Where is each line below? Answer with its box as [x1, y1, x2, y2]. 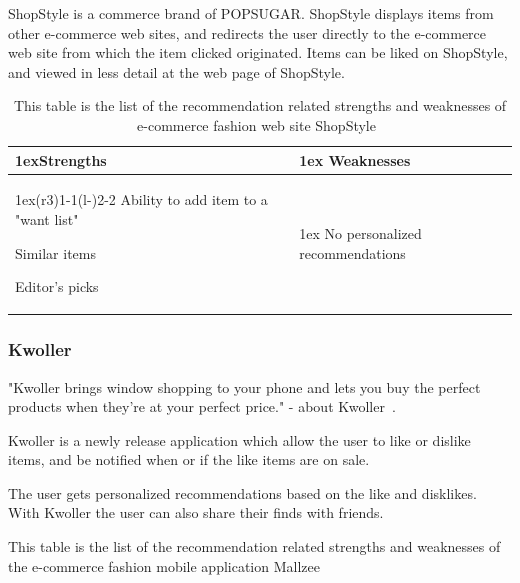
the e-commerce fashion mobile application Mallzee [8, 555, 320, 576]
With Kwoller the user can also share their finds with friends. [8, 502, 384, 523]
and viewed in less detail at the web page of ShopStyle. [8, 61, 345, 82]
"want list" [15, 209, 79, 229]
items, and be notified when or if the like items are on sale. [8, 449, 370, 470]
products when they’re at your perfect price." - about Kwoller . [8, 396, 396, 417]
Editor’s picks [15, 276, 99, 297]
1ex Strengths [15, 149, 107, 170]
